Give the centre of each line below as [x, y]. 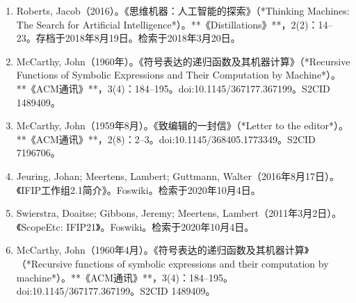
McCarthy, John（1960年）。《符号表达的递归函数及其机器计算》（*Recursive [183, 61]
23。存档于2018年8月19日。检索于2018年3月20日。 [128, 38]
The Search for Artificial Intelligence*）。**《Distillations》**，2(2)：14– [175, 24]
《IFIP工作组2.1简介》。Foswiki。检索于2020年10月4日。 [138, 189]
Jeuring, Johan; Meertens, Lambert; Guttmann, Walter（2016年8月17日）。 [178, 175]
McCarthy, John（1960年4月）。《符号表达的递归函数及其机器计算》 [163, 250]
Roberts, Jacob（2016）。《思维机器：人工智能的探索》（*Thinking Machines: [183, 10]
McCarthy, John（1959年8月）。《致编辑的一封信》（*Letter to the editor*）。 [183, 125]
